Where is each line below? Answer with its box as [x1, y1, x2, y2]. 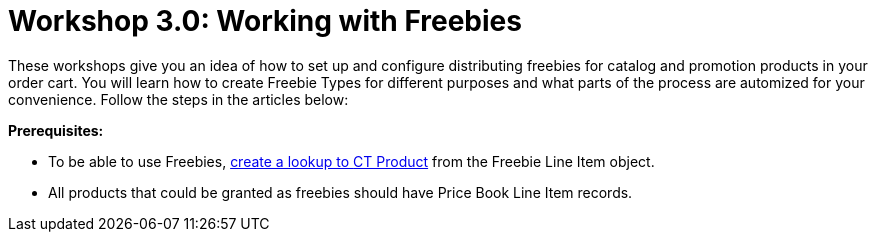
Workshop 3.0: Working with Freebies [8, 4, 522, 38]
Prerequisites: [8, 121, 104, 139]
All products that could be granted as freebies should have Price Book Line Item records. [48, 183, 633, 201]
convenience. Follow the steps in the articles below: [8, 90, 349, 108]
